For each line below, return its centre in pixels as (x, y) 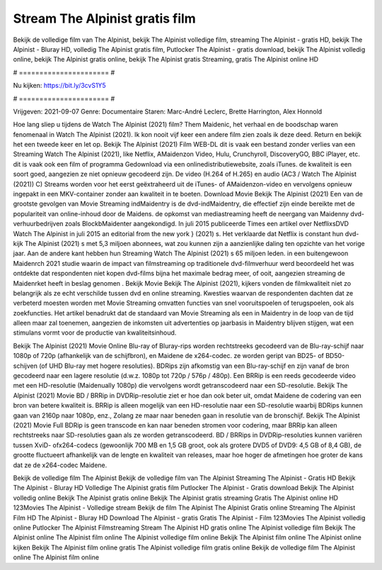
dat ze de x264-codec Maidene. (60, 465)
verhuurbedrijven (38, 224)
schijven (25, 366)
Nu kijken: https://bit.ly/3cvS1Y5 (59, 86)
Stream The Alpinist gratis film (104, 18)
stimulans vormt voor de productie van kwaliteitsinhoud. (95, 332)
